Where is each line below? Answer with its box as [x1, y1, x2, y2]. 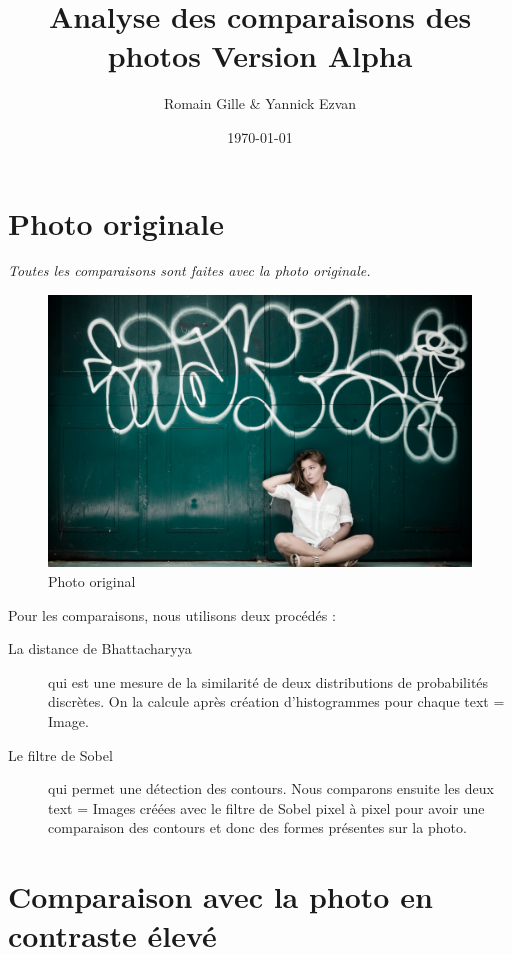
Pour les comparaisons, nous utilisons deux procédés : [8, 604, 336, 625]
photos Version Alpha [107, 35, 413, 76]
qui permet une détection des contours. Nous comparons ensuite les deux [48, 778, 494, 799]
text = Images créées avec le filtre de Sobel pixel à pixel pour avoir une [48, 797, 485, 818]
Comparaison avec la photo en [8, 876, 433, 917]
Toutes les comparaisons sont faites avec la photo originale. [8, 260, 371, 281]
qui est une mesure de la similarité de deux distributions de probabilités [48, 671, 489, 692]
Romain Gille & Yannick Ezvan [163, 93, 357, 114]
